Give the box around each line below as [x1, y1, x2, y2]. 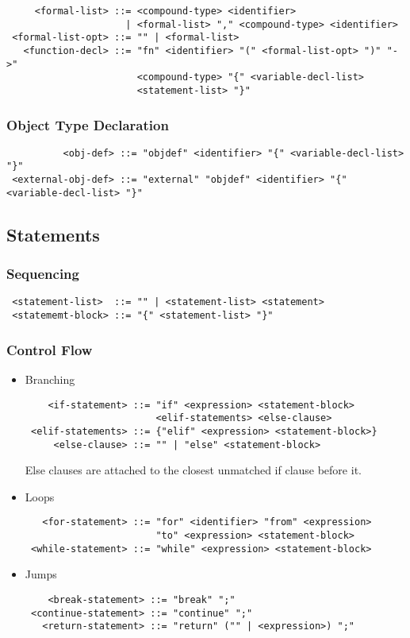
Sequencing [6, 264, 79, 284]
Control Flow [6, 339, 93, 359]
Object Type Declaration [6, 114, 169, 134]
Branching [25, 370, 75, 387]
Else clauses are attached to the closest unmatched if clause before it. [25, 462, 362, 478]
